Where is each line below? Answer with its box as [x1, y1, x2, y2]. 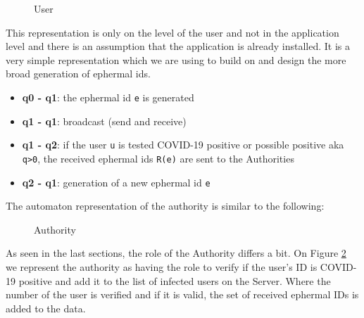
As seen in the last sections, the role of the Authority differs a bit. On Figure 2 [6, 246, 346, 260]
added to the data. [6, 300, 86, 315]
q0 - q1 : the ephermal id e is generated [22, 89, 194, 104]
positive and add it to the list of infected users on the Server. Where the [18, 273, 331, 288]
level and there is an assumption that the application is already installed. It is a [6, 39, 350, 53]
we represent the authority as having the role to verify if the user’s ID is [6, 259, 318, 274]
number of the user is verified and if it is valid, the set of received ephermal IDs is [6, 287, 359, 302]
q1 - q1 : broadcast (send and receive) [22, 113, 187, 128]
